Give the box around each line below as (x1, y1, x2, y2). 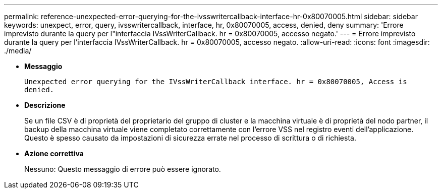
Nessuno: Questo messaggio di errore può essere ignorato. (24, 165, 221, 173)
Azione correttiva (24, 149, 84, 158)
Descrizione (24, 101, 66, 109)
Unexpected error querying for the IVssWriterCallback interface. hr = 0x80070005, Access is (24, 78, 407, 86)
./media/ (4, 46, 32, 55)
